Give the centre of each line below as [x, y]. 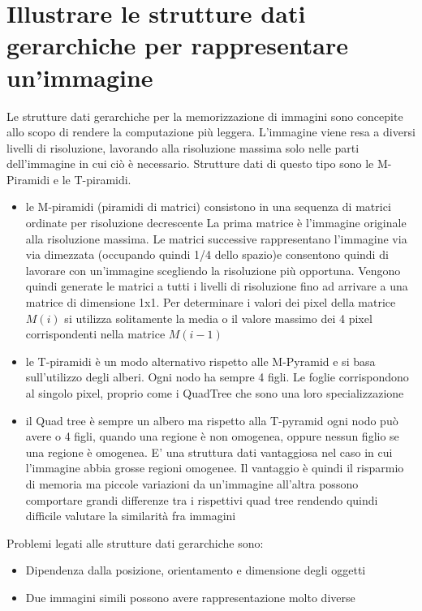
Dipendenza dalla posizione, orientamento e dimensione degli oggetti [196, 570]
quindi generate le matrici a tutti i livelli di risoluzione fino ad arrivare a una [217, 286]
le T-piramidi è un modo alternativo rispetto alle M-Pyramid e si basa [200, 361]
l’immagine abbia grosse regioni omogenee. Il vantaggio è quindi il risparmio [215, 468]
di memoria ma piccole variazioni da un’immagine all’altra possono [192, 483]
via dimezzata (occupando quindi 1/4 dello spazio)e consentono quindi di [207, 254]
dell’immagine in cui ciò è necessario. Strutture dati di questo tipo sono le [190, 164]
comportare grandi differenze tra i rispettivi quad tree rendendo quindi [202, 499]
